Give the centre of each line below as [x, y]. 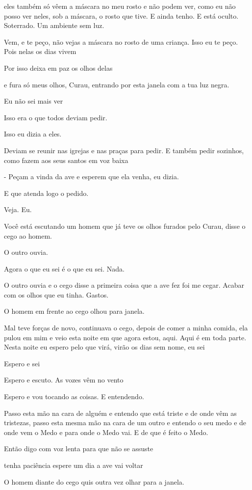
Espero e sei [22, 363]
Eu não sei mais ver [34, 101]
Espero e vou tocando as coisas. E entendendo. [74, 396]
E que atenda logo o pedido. [46, 193]
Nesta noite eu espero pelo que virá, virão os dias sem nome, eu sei [104, 347]
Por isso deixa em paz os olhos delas [58, 68]
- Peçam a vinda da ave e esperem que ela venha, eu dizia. [91, 177]
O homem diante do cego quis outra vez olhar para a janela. [94, 481]
